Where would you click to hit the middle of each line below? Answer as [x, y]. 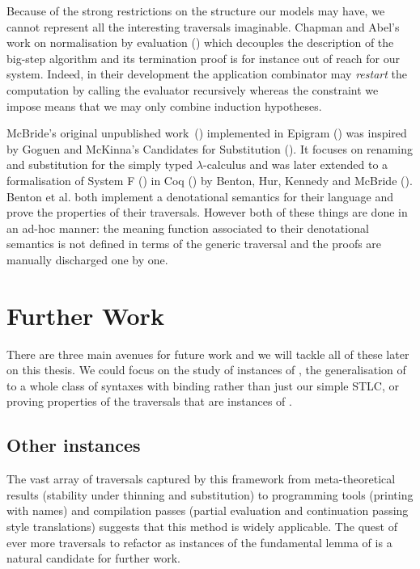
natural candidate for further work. [93, 558]
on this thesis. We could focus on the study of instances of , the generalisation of [206, 370]
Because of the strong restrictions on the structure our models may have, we [196, 11]
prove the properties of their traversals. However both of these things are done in [207, 212]
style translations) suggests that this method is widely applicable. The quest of [202, 526]
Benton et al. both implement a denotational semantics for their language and [200, 196]
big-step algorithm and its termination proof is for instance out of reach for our [203, 58]
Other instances [74, 445]
